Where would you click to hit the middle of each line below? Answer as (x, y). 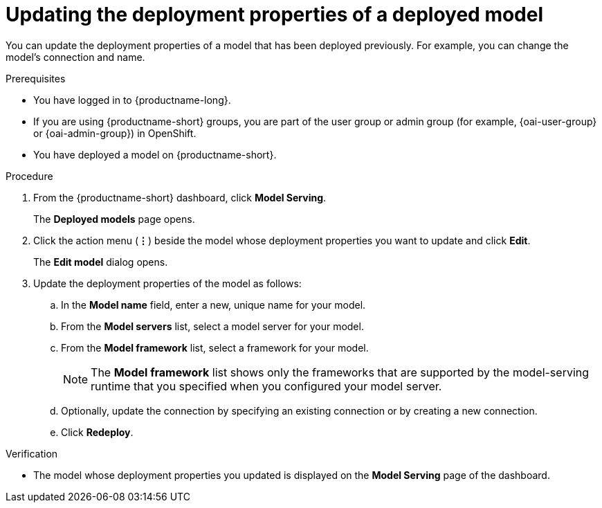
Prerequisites (36, 78)
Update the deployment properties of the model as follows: (167, 283)
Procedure (29, 176)
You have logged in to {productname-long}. (132, 100)
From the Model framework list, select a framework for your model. (215, 347)
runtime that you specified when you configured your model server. (266, 386)
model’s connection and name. (75, 57)
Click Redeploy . (97, 432)
